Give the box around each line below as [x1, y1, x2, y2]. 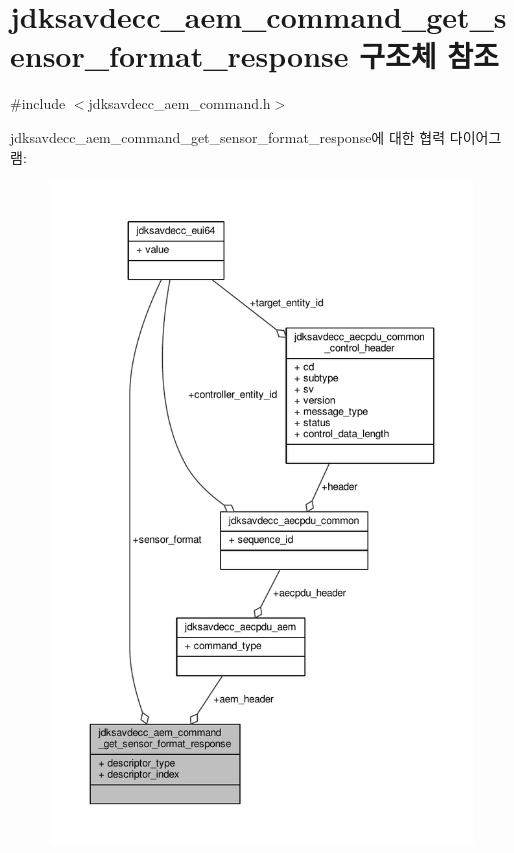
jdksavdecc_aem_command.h [88, 93, 271, 114]
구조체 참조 [359, 35, 499, 76]
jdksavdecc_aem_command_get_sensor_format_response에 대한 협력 [10, 126, 446, 147]
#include [10, 93, 66, 114]
